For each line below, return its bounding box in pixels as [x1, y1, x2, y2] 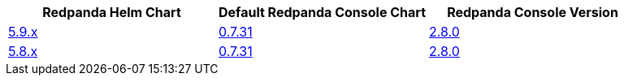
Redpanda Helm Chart [42, 4, 181, 20]
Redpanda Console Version [447, 4, 618, 20]
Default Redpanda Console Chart [219, 4, 427, 20]
